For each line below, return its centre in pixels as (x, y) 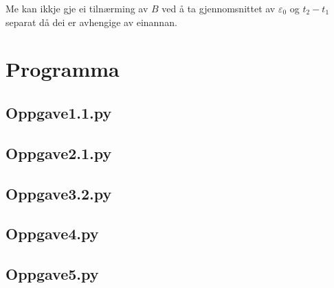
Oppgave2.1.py (59, 153)
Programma (63, 69)
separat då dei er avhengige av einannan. (91, 22)
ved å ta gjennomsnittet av (219, 8)
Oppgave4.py (52, 233)
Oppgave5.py (52, 274)
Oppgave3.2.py (59, 193)
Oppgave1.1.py (59, 112)
